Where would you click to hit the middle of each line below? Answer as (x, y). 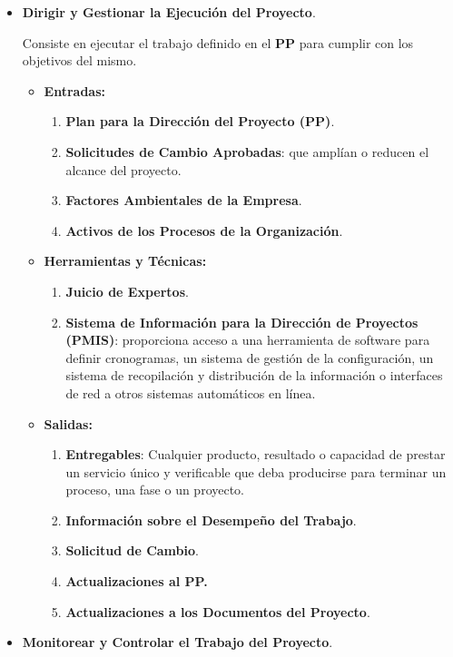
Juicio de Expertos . (127, 291)
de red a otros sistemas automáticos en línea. (191, 392)
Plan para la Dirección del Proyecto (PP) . (200, 121)
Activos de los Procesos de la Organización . (204, 230)
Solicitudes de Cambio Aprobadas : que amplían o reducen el (247, 151)
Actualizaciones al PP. (137, 581)
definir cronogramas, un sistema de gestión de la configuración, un (250, 357)
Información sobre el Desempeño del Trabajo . (211, 520)
